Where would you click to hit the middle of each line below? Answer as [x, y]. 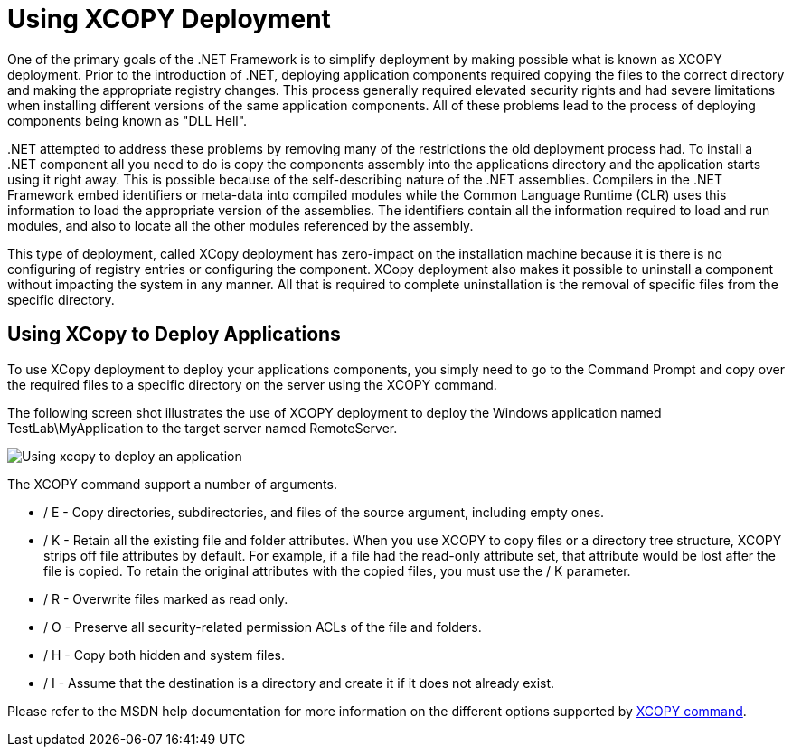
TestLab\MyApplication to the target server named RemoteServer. [203, 428]
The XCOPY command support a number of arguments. [172, 484]
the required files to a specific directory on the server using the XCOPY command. [252, 384]
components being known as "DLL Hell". [127, 120]
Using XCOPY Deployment [169, 19]
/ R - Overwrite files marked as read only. [166, 598]
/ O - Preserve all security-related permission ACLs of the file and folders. [263, 627]
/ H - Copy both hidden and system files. [165, 655]
